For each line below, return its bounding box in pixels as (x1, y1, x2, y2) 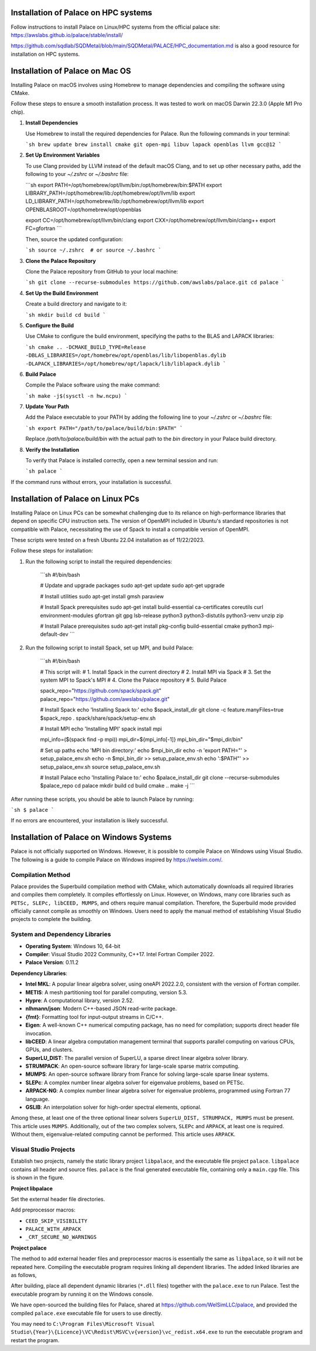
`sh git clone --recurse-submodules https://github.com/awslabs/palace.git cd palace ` (25, 279, 285, 286)
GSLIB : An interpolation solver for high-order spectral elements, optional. (25, 1103, 202, 1111)
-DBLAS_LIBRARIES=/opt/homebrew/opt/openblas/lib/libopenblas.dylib (25, 352, 226, 359)
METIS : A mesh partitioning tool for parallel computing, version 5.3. (25, 988, 188, 996)
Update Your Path (25, 403, 70, 410)
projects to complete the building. (11, 916, 92, 923)
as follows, (11, 1272, 37, 1279)
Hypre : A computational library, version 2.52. (25, 997, 134, 1004)
